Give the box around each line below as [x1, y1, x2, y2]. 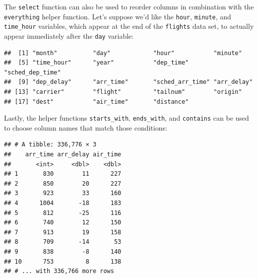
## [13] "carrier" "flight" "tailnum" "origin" [4, 88, 242, 95]
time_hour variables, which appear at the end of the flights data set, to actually [4, 21, 254, 31]
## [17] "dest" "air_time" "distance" [4, 98, 189, 105]
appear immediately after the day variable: [4, 30, 134, 41]
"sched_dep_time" [4, 69, 61, 76]
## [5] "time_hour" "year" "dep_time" [4, 59, 189, 67]
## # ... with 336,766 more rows [4, 268, 114, 275]
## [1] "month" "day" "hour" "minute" [4, 49, 242, 57]
